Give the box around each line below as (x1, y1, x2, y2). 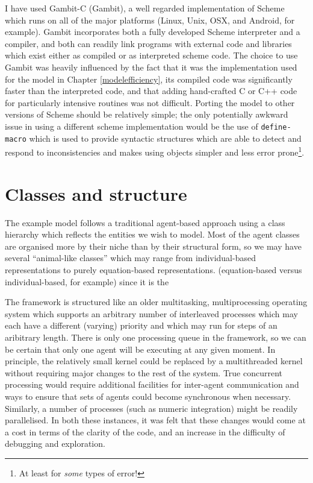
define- (261, 122, 291, 131)
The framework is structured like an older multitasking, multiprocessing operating (5, 295, 308, 308)
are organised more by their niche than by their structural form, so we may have (5, 239, 302, 252)
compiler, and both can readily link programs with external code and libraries (5, 37, 292, 49)
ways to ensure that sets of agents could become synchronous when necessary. (5, 390, 291, 402)
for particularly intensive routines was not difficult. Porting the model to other (5, 96, 295, 109)
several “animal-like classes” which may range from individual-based (5, 251, 256, 264)
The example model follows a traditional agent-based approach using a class (5, 216, 285, 229)
